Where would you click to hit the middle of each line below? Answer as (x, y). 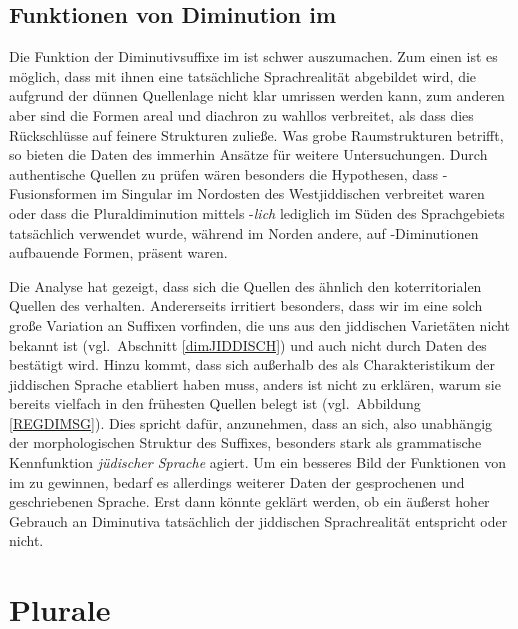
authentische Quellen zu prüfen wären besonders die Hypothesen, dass (224, 173)
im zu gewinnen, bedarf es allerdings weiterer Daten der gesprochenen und (237, 481)
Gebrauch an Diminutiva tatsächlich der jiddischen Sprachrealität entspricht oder (258, 520)
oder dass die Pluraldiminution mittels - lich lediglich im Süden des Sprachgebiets (257, 212)
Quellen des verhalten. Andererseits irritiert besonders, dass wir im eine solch (246, 305)
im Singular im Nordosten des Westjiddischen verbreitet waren (293, 193)
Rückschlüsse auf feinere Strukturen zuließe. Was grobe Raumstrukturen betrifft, (256, 134)
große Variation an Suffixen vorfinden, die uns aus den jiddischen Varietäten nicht (259, 324)
